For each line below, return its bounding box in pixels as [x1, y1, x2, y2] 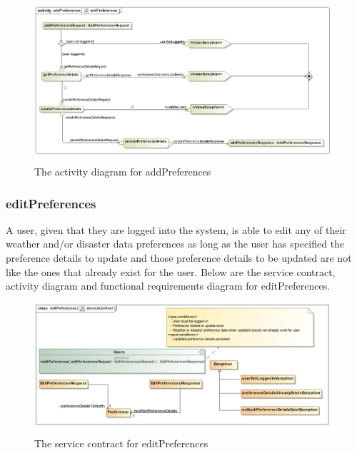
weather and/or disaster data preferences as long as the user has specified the [6, 236, 345, 251]
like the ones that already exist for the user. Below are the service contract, [6, 264, 336, 279]
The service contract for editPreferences [34, 435, 208, 450]
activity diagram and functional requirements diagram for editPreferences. [6, 278, 331, 293]
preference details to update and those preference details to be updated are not [6, 250, 352, 265]
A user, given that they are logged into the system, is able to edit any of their [6, 222, 346, 237]
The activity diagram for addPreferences [34, 164, 211, 179]
